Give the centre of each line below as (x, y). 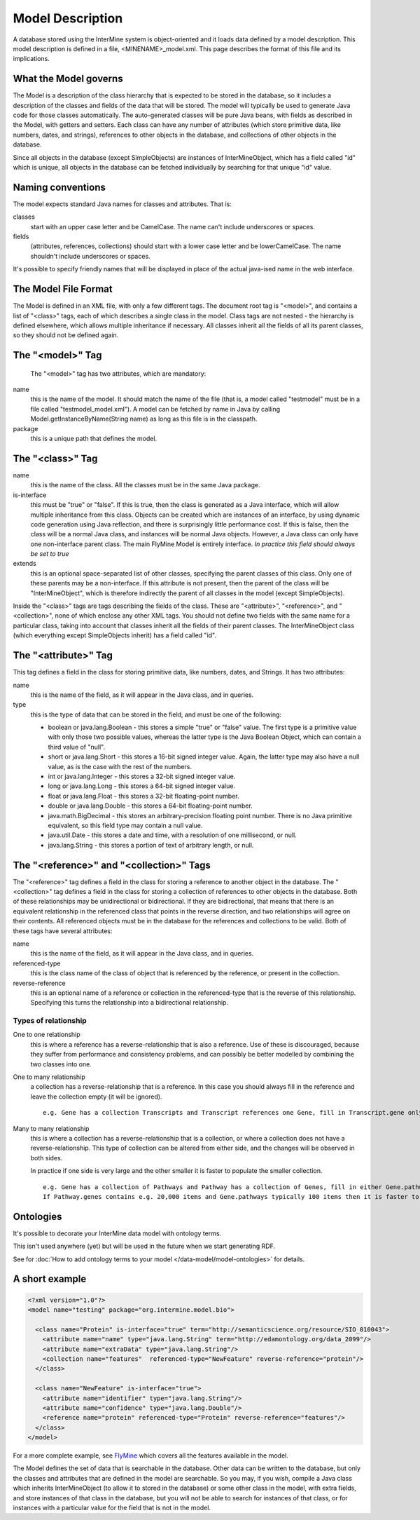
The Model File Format (63, 289)
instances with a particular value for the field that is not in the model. (112, 1508)
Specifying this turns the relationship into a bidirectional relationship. (129, 1003)
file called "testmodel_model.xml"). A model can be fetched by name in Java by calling (155, 409)
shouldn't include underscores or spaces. (90, 256)
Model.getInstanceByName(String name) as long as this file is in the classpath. (144, 419)
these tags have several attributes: (63, 931)
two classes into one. (61, 1064)
